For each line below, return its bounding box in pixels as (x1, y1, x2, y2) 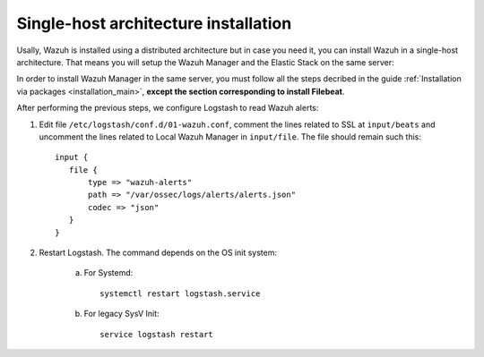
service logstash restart (99, 329, 214, 339)
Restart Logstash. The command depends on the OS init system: (39, 247, 278, 259)
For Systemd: (83, 268, 134, 278)
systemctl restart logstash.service (99, 288, 261, 299)
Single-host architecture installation (16, 13, 292, 33)
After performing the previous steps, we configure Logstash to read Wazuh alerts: (16, 103, 319, 114)
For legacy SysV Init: (83, 309, 160, 319)
